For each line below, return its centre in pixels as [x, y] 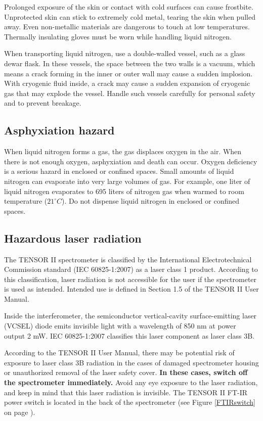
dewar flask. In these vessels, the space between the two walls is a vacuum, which [130, 63]
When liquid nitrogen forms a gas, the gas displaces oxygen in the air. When [123, 151]
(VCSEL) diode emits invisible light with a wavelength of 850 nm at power [120, 326]
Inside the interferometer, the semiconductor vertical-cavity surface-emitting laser [130, 316]
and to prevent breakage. [43, 103]
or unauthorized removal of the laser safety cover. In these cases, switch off [126, 372]
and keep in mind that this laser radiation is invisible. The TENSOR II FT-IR [126, 392]
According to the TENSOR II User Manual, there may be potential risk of [119, 353]
